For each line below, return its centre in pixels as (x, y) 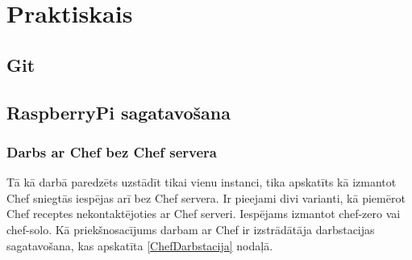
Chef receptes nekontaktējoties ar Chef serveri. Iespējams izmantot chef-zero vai (204, 214)
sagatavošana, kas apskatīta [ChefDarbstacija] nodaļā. (140, 245)
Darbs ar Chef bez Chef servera (112, 151)
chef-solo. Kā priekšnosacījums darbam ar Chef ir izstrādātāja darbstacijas (191, 229)
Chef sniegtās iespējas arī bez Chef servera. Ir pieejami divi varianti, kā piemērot (206, 197)
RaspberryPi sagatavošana (119, 112)
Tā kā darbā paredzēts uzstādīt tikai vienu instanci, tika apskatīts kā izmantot (202, 182)
